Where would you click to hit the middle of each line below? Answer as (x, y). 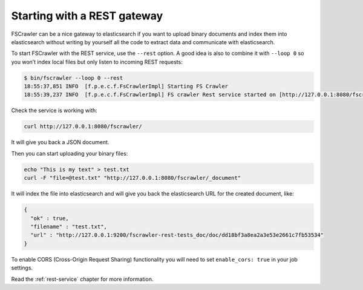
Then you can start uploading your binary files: (70, 153)
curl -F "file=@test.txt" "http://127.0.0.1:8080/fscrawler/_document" (132, 178)
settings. (22, 268)
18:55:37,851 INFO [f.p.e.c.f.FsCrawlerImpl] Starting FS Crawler (126, 87)
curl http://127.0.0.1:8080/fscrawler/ (83, 127)
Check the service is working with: (54, 110)
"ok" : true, (50, 218)
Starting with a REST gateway (87, 16)
